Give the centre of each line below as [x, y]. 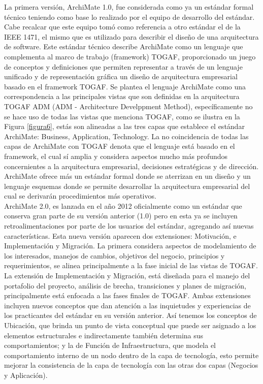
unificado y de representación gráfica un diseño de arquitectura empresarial [121, 76]
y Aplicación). [26, 375]
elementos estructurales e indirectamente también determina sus [104, 335]
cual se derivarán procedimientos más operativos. [80, 196]
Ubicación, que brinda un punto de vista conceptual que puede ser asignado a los [130, 325]
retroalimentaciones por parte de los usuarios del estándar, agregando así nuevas [129, 226]
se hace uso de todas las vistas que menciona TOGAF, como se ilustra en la [122, 116]
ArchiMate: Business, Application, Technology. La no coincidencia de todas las [126, 136]
